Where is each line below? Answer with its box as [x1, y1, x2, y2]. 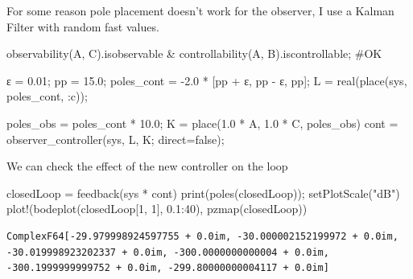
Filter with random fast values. [6, 18, 159, 35]
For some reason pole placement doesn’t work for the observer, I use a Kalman [6, 2, 394, 18]
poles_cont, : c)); [6, 88, 88, 105]
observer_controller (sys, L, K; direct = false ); [6, 130, 225, 147]
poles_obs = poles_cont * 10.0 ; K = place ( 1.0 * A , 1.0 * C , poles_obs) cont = [6, 114, 399, 131]
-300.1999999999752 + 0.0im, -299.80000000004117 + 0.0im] [6, 262, 329, 274]
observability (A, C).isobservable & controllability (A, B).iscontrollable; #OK [6, 45, 382, 62]
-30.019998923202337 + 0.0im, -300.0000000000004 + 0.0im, [6, 246, 329, 258]
